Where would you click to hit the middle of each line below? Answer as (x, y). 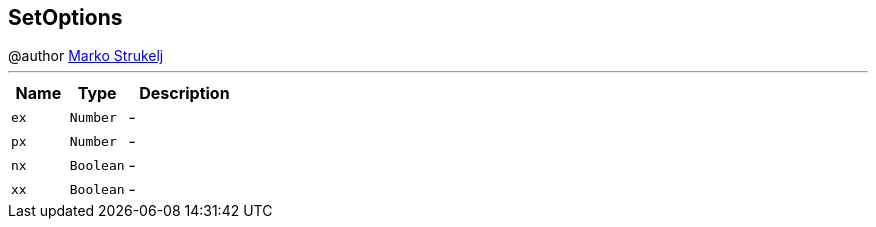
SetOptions (65, 17)
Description (184, 93)
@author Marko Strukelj (86, 56)
